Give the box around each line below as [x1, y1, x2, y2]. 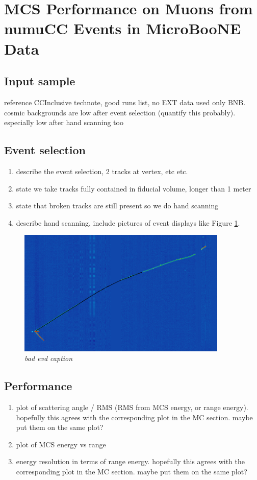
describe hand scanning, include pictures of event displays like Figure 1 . [16, 217, 240, 228]
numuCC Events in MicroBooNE [4, 18, 241, 39]
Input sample [4, 73, 75, 89]
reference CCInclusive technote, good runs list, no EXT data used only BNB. [4, 97, 246, 107]
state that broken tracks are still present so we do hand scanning [16, 200, 219, 211]
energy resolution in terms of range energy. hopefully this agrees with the [16, 456, 245, 467]
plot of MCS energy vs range [16, 439, 106, 449]
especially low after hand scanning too [4, 117, 123, 128]
